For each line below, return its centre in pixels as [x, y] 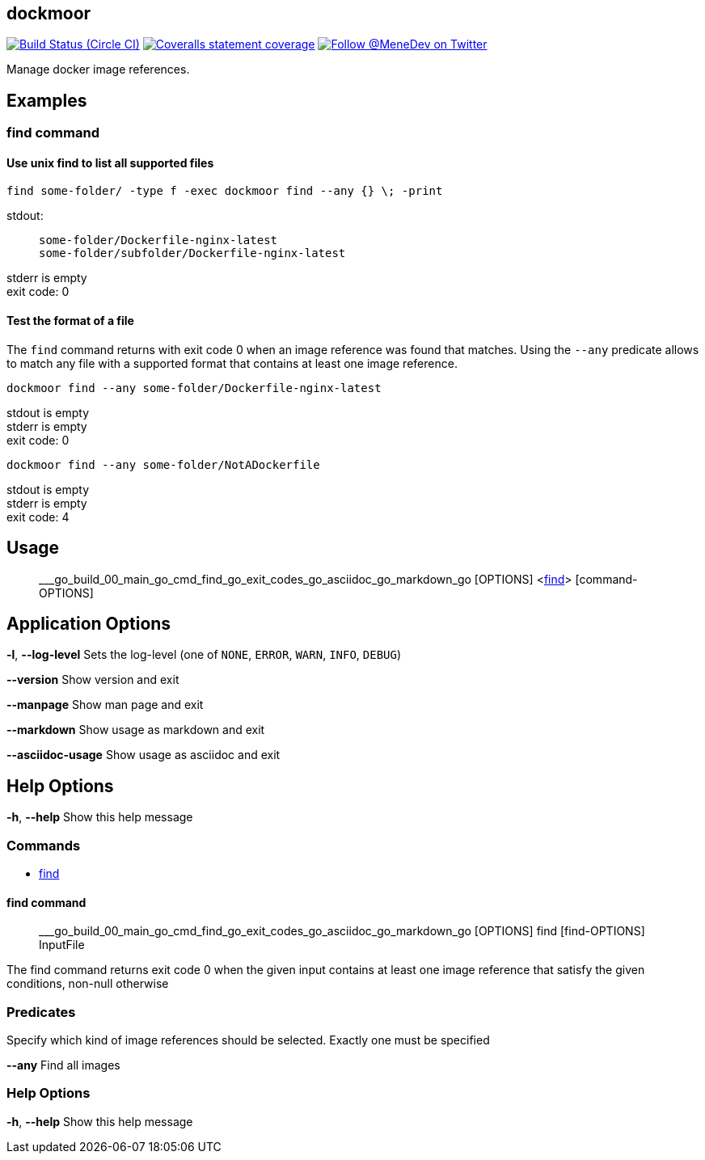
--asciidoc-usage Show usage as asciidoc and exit [144, 755]
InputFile [62, 945]
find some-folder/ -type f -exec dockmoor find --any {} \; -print [225, 191]
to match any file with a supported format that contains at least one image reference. [232, 363]
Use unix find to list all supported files [110, 162]
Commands [44, 845]
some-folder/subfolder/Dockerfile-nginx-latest [192, 253]
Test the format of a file [70, 321]
